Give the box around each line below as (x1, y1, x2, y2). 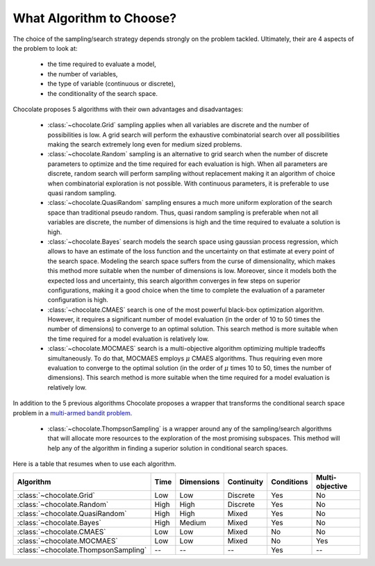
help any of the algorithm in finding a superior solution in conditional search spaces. (47, 444, 288, 452)
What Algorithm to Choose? (12, 10, 177, 26)
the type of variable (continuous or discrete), (47, 80, 176, 88)
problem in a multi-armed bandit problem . (12, 408, 133, 417)
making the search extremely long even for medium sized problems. (47, 140, 242, 149)
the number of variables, (47, 69, 118, 78)
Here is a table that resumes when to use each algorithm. (12, 460, 176, 468)
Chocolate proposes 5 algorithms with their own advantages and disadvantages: (12, 105, 243, 113)
